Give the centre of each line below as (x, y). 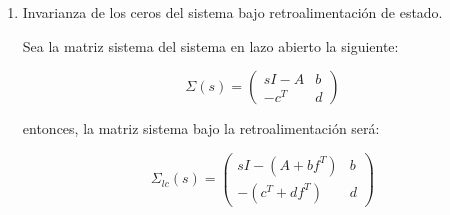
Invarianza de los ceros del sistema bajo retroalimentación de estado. (232, 12)
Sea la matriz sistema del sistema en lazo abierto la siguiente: (210, 45)
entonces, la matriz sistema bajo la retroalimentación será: (201, 128)
